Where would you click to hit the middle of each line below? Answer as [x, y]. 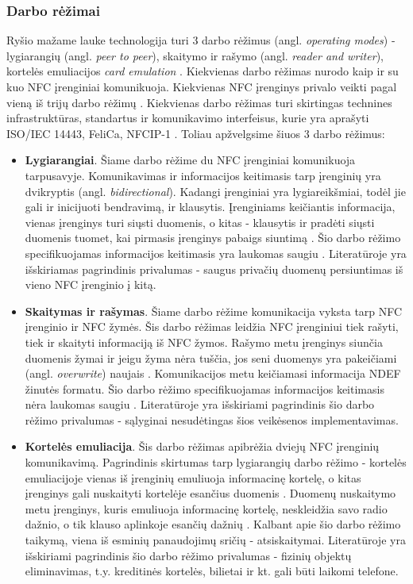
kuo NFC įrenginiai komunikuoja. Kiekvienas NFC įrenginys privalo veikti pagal [202, 86]
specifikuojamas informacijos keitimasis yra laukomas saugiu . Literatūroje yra [216, 253]
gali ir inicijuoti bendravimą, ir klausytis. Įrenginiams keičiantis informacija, [210, 207]
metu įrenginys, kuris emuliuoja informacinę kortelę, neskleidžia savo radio [206, 508]
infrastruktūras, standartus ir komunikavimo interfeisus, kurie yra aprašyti [188, 118]
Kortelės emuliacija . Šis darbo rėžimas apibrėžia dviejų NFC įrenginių [202, 446]
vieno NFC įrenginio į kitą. [91, 284]
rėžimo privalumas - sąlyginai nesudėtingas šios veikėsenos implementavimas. [212, 419]
